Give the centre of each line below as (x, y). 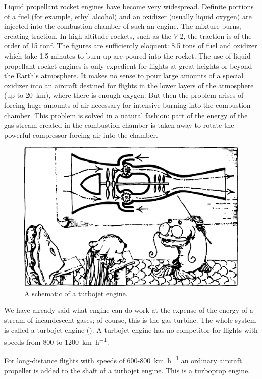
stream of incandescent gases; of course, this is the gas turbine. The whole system (130, 320)
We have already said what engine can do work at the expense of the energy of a (129, 310)
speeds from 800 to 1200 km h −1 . (57, 341)
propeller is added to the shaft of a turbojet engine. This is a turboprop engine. (127, 370)
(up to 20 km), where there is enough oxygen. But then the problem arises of (124, 95)
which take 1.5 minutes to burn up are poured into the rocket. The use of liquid (127, 55)
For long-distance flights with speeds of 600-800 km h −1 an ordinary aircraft (123, 360)
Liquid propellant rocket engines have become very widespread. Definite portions (129, 6)
